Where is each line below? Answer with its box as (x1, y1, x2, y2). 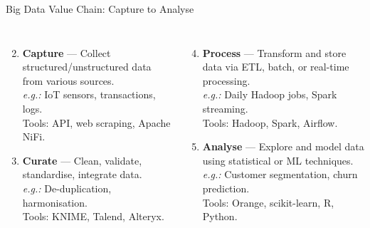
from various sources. (22, 73, 115, 88)
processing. (202, 73, 250, 88)
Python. (202, 209, 238, 224)
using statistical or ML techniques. (202, 152, 354, 167)
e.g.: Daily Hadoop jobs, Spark (202, 87, 337, 102)
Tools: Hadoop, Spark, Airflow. (202, 115, 338, 130)
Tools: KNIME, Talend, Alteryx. (22, 209, 164, 224)
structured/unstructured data (22, 59, 152, 74)
